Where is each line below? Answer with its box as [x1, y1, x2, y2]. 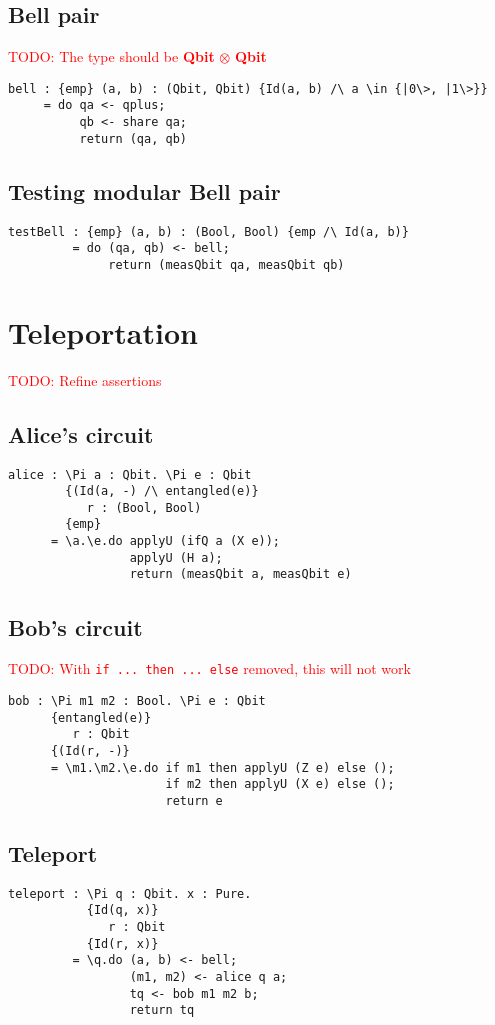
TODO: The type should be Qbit [8, 46, 215, 67]
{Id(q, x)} [86, 903, 159, 918]
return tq [129, 1003, 195, 1018]
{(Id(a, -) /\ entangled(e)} [65, 484, 259, 499]
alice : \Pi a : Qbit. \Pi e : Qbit [8, 467, 252, 482]
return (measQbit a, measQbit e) [129, 567, 352, 582]
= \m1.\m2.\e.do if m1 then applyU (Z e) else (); [50, 760, 395, 775]
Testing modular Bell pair [8, 175, 281, 206]
